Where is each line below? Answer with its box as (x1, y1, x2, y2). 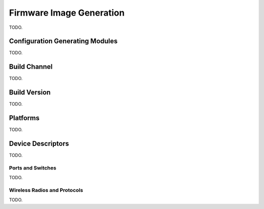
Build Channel (9, 63, 53, 71)
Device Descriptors (9, 139, 69, 147)
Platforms (9, 114, 40, 122)
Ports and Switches (9, 164, 56, 171)
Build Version (9, 88, 51, 97)
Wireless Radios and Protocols (9, 187, 83, 193)
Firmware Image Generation (9, 7, 125, 18)
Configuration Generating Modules (9, 37, 118, 45)
